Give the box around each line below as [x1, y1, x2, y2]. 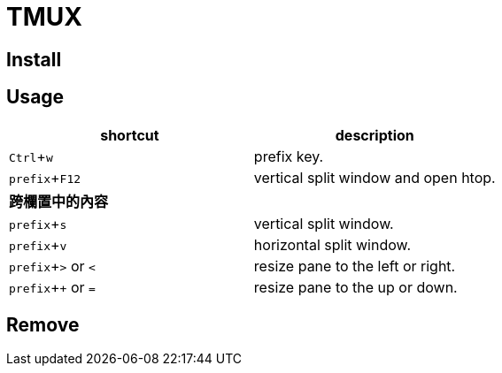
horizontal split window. [253, 235, 412, 254]
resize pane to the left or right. [253, 256, 456, 275]
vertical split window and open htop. [253, 168, 496, 186]
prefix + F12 [9, 168, 81, 186]
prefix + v [9, 235, 67, 254]
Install [6, 48, 62, 71]
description [335, 126, 414, 144]
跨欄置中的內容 [9, 192, 109, 210]
